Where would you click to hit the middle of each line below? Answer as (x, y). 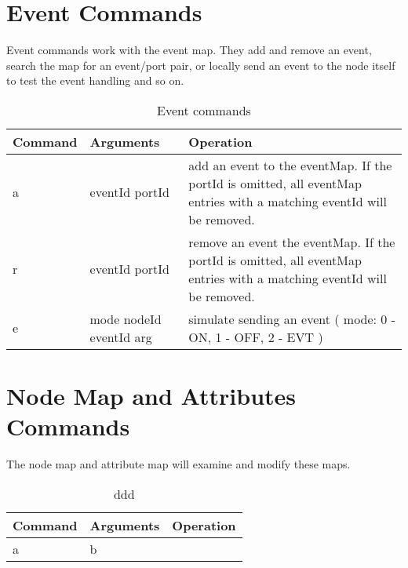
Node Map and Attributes (151, 396)
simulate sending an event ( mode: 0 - (292, 319)
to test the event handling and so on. (95, 80)
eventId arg (121, 337)
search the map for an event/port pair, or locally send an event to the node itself (201, 65)
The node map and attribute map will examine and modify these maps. (178, 464)
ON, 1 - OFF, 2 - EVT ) (256, 337)
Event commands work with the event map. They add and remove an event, (189, 50)
